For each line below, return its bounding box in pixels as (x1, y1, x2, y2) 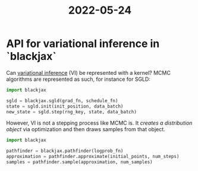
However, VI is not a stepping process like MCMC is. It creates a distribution (6, 119, 193, 126)
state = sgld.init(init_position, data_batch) (6, 103, 124, 109)
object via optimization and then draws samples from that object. (6, 126, 165, 133)
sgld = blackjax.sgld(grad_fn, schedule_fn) (6, 97, 118, 104)
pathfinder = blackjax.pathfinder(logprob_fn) (6, 148, 124, 154)
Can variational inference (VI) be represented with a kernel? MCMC (6, 69, 171, 76)
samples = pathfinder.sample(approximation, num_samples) (6, 159, 153, 165)
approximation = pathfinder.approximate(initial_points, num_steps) (6, 154, 180, 160)
